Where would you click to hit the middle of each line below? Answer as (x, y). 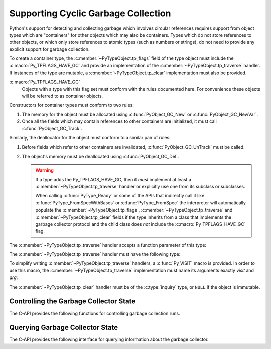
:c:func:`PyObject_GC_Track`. (52, 128)
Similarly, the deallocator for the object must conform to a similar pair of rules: (90, 138)
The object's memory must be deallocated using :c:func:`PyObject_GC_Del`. (100, 156)
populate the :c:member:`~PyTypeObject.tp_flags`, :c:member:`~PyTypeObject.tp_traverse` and (134, 210)
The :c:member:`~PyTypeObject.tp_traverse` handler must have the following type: (95, 254)
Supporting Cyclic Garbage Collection (90, 13)
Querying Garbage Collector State (63, 328)
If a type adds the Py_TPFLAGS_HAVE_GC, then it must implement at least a (113, 179)
